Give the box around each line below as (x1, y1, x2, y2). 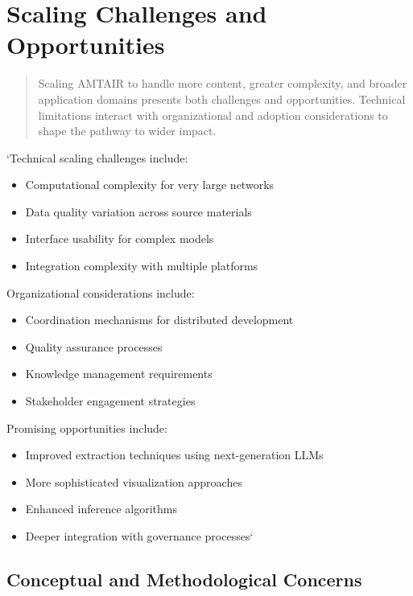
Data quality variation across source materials (25, 203, 252, 220)
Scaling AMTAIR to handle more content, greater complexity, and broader (38, 75, 407, 92)
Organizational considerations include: (6, 284, 195, 301)
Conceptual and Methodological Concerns (6, 566, 362, 591)
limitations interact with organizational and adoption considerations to (38, 106, 388, 123)
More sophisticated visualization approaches (25, 473, 242, 490)
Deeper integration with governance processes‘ (25, 528, 254, 544)
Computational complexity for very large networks (25, 176, 275, 193)
